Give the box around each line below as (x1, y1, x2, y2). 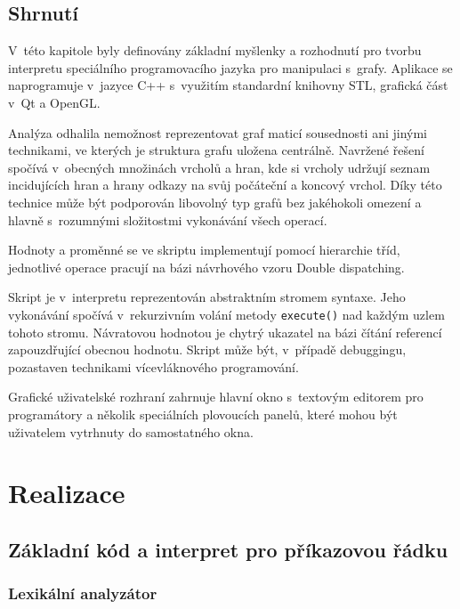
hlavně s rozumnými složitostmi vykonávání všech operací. (8, 210, 327, 229)
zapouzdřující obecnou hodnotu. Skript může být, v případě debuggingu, (8, 340, 407, 359)
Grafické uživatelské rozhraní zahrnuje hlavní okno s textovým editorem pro (8, 387, 424, 406)
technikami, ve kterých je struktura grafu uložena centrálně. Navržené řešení (8, 141, 424, 159)
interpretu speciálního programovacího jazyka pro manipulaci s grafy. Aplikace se (8, 58, 453, 77)
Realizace (8, 475, 125, 511)
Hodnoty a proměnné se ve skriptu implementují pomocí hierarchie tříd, (8, 240, 400, 259)
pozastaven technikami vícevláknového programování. (8, 357, 299, 376)
